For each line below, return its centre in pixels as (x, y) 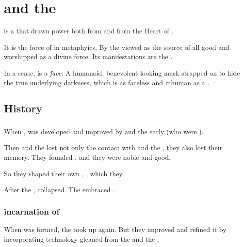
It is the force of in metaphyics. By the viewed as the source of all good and (117, 47)
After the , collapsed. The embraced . (59, 190)
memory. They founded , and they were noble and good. (87, 157)
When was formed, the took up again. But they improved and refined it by (115, 229)
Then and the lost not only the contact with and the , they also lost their (113, 147)
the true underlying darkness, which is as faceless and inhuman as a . (107, 82)
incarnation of (32, 211)
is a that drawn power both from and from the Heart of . (89, 31)
